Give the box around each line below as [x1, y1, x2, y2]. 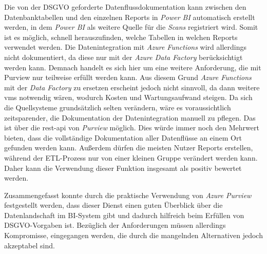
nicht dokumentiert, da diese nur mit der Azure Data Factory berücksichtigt [4, 51, 243, 62]
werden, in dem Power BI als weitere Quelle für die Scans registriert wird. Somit [4, 22, 258, 32]
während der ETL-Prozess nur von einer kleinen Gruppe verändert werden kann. [4, 152, 258, 163]
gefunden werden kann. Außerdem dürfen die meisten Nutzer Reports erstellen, [4, 142, 253, 153]
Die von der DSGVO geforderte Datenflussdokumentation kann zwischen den [4, 2, 246, 12]
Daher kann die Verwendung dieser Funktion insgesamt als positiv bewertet [4, 162, 242, 173]
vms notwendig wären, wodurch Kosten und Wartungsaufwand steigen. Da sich [4, 92, 253, 103]
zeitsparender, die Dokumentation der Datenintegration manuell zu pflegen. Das [4, 112, 256, 123]
